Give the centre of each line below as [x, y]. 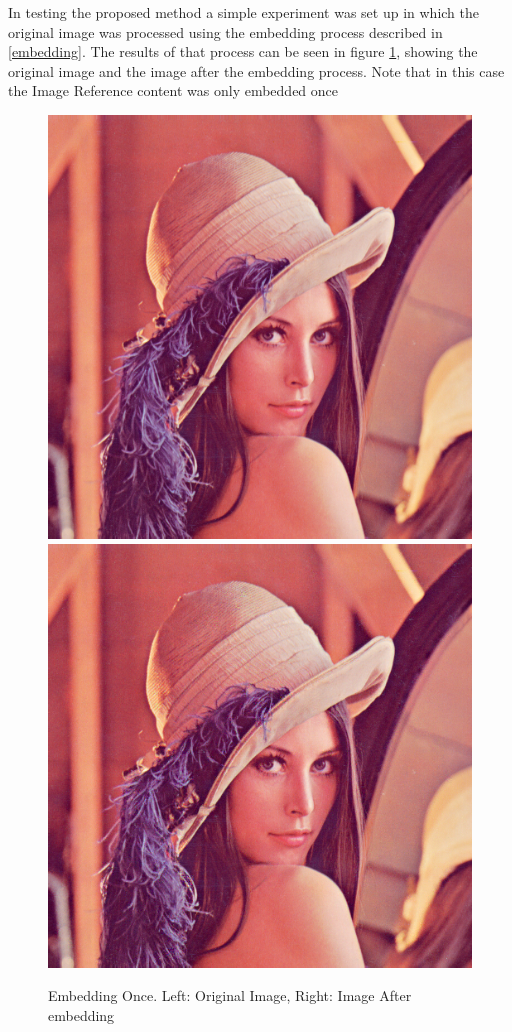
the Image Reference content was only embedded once [173, 90]
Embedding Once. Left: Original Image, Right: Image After [230, 995]
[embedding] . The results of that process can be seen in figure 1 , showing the [243, 51]
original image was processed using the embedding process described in [225, 31]
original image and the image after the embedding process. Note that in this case [256, 70]
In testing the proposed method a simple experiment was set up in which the [243, 12]
